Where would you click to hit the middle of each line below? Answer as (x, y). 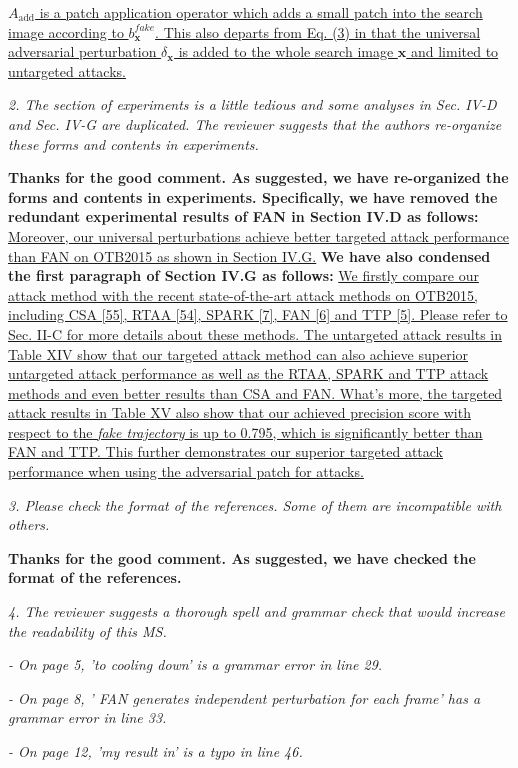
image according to (66, 31)
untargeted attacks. (67, 70)
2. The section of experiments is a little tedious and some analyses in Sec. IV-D (252, 104)
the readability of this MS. (87, 630)
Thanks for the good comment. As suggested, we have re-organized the (258, 177)
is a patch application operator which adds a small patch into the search (261, 12)
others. (29, 524)
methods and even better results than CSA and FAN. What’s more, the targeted (255, 392)
